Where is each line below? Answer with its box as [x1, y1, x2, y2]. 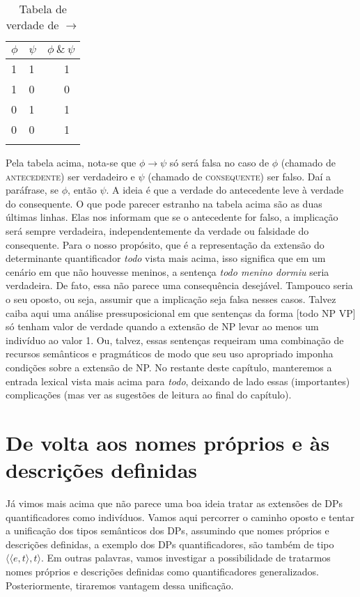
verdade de [6, 17, 59, 33]
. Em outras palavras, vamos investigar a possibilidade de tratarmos [40, 550, 331, 565]
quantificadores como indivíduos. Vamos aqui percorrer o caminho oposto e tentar [6, 509, 355, 524]
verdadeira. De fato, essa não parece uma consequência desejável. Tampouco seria [6, 278, 353, 293]
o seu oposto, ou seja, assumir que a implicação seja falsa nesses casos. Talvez [6, 291, 336, 306]
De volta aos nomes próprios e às [6, 428, 330, 456]
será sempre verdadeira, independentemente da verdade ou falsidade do [6, 223, 309, 238]
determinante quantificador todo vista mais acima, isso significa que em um [6, 251, 326, 265]
